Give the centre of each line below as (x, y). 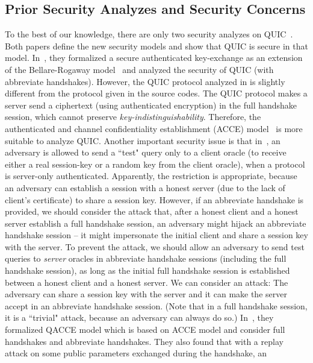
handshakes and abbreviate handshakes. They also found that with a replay (144, 341)
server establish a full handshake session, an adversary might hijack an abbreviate (156, 223)
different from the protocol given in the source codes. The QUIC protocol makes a (156, 93)
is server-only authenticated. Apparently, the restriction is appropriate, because (151, 176)
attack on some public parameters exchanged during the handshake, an (136, 353)
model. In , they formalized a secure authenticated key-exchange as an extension (154, 58)
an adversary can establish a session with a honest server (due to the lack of (145, 187)
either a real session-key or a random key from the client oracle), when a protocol (155, 164)
